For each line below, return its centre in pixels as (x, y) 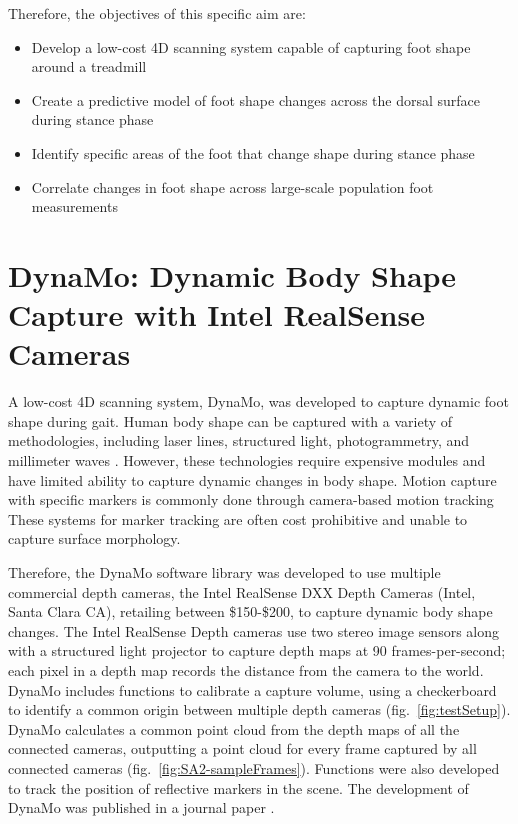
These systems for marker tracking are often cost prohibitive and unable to (238, 518)
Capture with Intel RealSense (216, 314)
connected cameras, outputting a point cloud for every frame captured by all (242, 748)
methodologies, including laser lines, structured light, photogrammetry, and (239, 440)
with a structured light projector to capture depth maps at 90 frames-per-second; (257, 650)
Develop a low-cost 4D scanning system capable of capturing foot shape (251, 46)
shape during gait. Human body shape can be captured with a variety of (230, 420)
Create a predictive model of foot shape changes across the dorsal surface (256, 99)
